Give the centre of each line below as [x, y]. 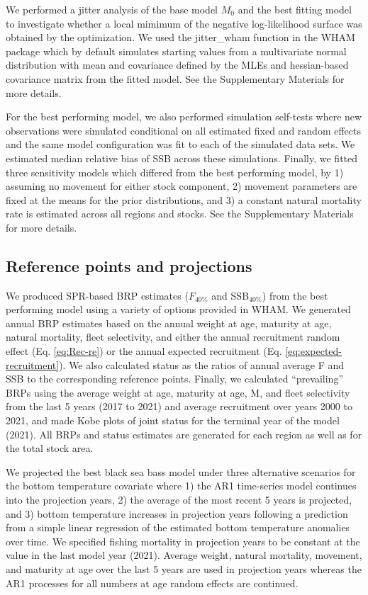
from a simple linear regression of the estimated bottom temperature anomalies [178, 527]
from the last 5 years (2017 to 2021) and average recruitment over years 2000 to [179, 406]
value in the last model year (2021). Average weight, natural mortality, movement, [184, 555]
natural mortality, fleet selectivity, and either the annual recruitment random [173, 337]
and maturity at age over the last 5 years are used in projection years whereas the [184, 568]
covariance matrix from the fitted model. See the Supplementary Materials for [175, 78]
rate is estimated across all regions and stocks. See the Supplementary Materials [180, 214]
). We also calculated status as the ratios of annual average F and [202, 364]
